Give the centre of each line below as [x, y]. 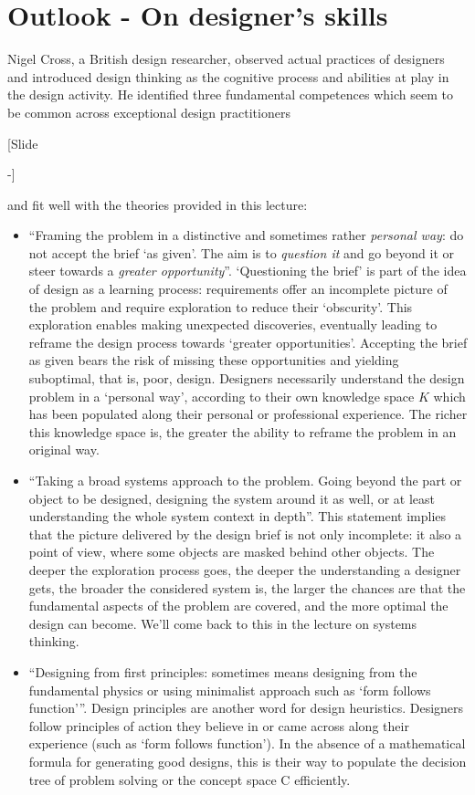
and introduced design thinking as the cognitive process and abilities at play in [228, 76]
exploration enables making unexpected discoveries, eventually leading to [233, 324]
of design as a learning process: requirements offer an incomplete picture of [238, 289]
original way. [64, 450]
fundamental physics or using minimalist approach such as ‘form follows [230, 690]
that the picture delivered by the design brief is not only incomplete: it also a [245, 533]
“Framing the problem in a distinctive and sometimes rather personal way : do [246, 235]
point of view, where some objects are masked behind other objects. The [232, 552]
